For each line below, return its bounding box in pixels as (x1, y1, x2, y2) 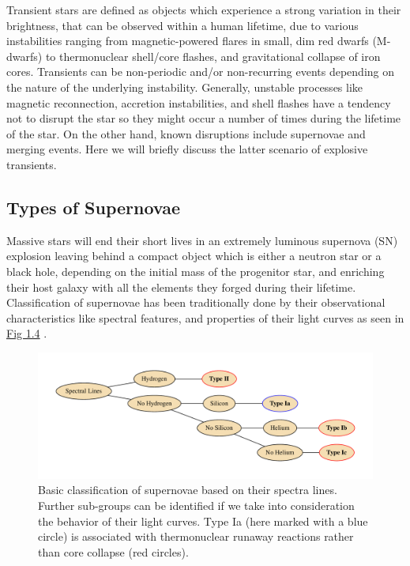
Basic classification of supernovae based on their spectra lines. (38, 481, 337, 498)
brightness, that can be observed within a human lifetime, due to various (6, 17, 359, 33)
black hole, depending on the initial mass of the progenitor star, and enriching (6, 262, 385, 279)
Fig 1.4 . (6, 325, 47, 341)
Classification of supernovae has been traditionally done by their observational (6, 294, 386, 311)
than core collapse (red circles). (38, 543, 189, 560)
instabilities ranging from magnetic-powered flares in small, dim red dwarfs (6, 32, 369, 49)
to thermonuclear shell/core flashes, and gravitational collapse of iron (45, 47, 381, 64)
